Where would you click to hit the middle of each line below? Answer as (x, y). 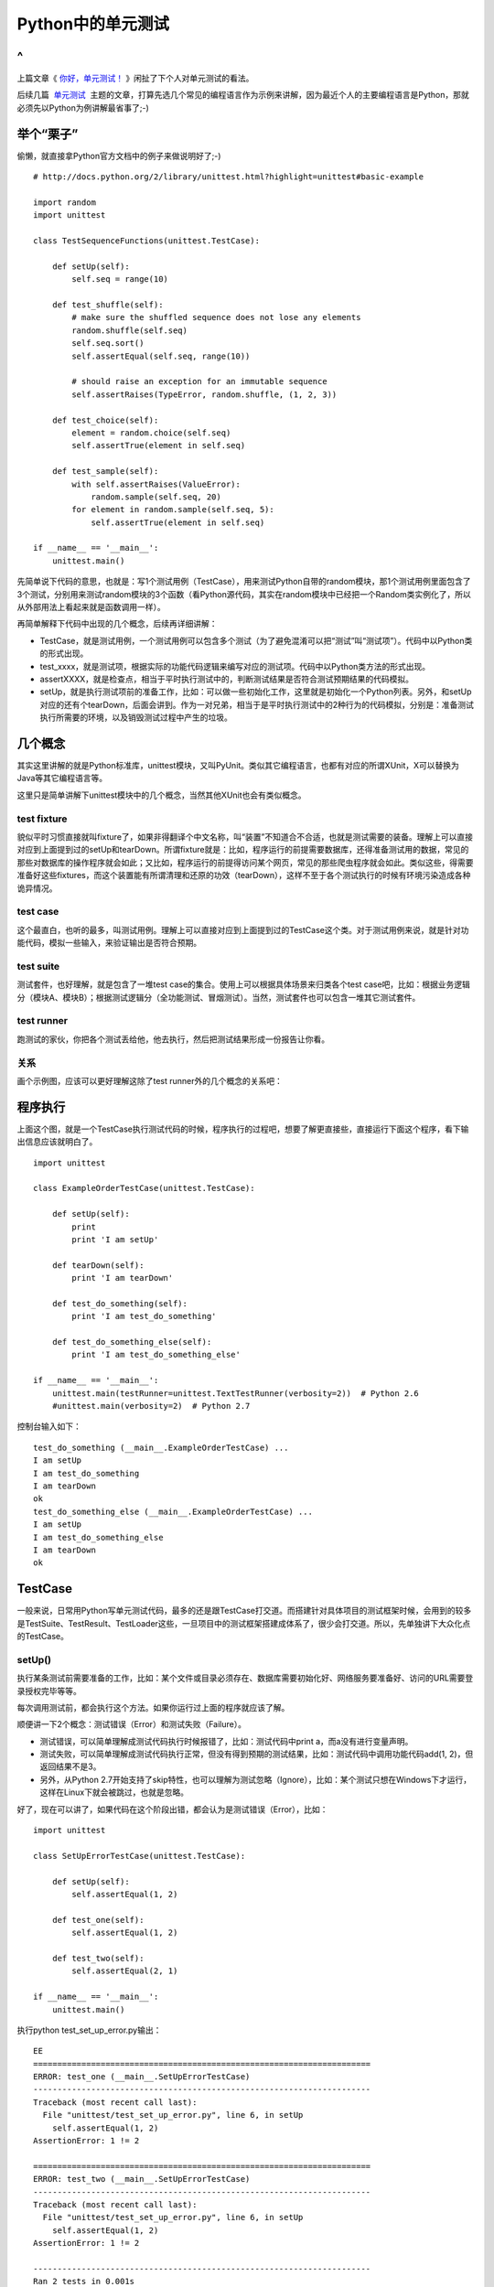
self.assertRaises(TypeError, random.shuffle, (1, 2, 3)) (204, 394)
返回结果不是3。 (70, 1766)
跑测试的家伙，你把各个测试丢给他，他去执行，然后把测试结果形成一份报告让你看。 (173, 1039)
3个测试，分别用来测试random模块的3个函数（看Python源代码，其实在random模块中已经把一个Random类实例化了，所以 (244, 594)
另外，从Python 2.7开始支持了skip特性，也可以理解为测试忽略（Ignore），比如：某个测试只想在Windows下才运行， (256, 1779)
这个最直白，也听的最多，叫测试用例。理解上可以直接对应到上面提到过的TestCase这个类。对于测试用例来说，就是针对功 (243, 929)
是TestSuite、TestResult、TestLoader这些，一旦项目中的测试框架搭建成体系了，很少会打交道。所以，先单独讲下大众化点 (244, 1623)
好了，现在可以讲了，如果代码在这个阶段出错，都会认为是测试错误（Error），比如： (172, 1809)
